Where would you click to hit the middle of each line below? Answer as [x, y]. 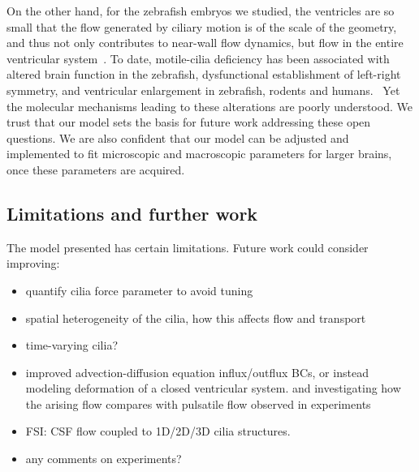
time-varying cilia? [72, 345]
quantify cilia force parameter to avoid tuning [139, 290]
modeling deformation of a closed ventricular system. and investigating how [213, 388]
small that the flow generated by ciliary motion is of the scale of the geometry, [202, 26]
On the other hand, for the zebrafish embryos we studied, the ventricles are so [201, 11]
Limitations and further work [132, 213]
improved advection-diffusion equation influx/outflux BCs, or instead [197, 372]
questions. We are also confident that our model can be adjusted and [178, 137]
